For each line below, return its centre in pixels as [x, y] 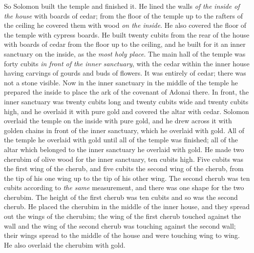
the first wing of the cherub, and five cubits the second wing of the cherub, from [124, 168]
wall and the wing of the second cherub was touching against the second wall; [120, 225]
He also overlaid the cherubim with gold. [65, 244]
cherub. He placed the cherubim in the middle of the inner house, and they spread [127, 206]
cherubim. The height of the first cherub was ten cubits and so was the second [121, 197]
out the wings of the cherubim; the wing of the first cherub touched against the [123, 216]
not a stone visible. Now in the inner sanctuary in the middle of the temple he [121, 82]
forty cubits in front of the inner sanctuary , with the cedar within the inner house [127, 63]
